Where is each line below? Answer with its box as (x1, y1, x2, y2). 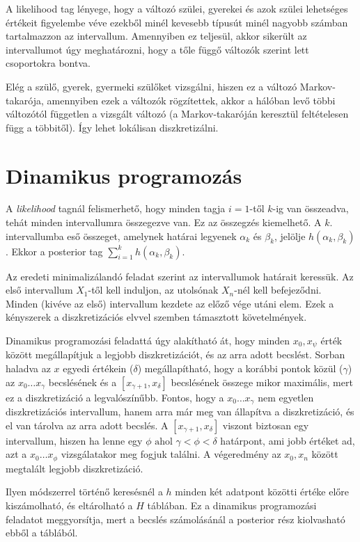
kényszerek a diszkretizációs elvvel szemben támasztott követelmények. (6, 310, 307, 324)
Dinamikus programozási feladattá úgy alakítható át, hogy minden (6, 333, 290, 348)
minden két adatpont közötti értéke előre (175, 484, 350, 499)
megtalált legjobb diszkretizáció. (6, 461, 143, 475)
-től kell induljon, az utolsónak (88, 282, 219, 297)
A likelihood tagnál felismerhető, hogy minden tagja (6, 201, 226, 216)
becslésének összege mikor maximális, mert (171, 374, 353, 389)
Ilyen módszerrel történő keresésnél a (6, 484, 163, 499)
